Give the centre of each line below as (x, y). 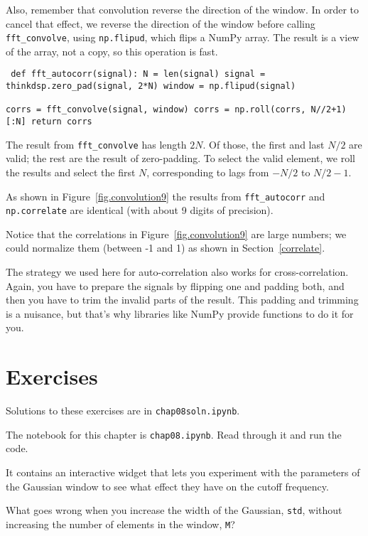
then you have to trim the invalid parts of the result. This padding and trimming (182, 300)
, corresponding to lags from (208, 172)
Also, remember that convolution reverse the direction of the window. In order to (183, 9)
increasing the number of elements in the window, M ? (120, 524)
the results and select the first (71, 172)
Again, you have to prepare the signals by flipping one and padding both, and (175, 285)
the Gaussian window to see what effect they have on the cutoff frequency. (167, 486)
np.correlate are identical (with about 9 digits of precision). (140, 210)
